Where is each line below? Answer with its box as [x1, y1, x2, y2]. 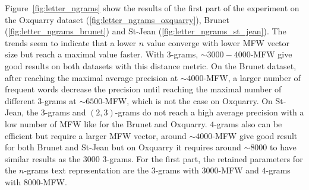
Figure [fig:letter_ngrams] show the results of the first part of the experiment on [5, 2, 299, 14]
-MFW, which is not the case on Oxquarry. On [102, 94, 273, 107]
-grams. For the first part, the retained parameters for [106, 152, 303, 165]
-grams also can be [214, 117, 282, 130]
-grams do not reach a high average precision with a [115, 106, 304, 118]
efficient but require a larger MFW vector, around [5, 129, 187, 141]
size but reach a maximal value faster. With [5, 48, 165, 60]
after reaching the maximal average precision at [5, 71, 178, 83]
